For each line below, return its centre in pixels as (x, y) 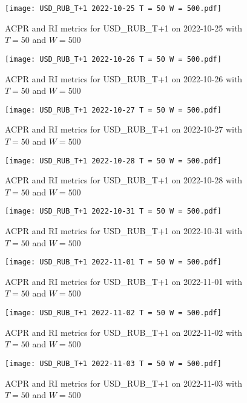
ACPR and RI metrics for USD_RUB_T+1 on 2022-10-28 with (124, 180)
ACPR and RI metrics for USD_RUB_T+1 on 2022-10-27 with (124, 129)
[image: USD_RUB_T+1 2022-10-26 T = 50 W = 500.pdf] (113, 59)
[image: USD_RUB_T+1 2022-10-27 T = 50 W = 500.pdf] (113, 110)
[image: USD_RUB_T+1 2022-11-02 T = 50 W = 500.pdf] (113, 313)
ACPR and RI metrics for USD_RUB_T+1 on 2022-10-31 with (124, 231)
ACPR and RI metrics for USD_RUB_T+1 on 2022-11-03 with (124, 383)
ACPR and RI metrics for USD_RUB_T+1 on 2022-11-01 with (124, 281)
